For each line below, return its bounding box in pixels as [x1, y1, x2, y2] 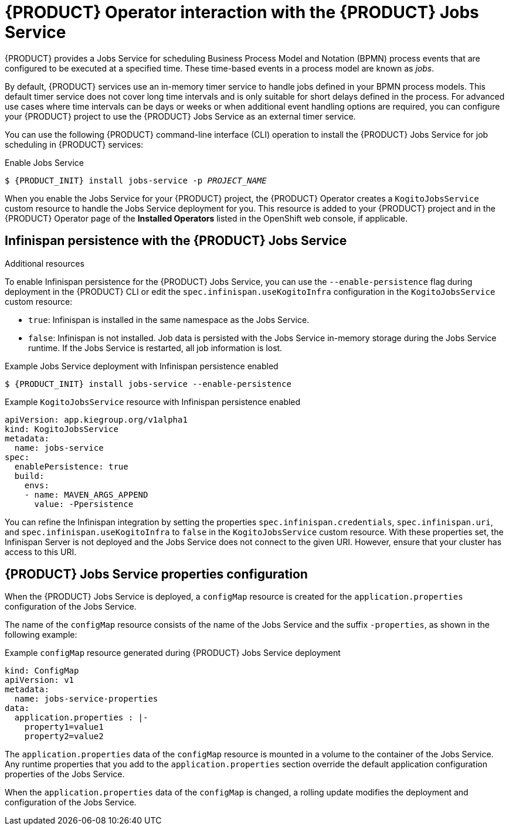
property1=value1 [24, 722, 104, 732]
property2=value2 [24, 732, 104, 741]
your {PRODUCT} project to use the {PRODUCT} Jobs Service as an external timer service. [5, 111, 356, 121]
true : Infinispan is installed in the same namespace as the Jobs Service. [28, 314, 310, 325]
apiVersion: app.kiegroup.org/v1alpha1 [5, 414, 188, 424]
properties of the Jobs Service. [5, 769, 125, 780]
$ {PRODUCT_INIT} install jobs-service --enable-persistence [5, 379, 291, 389]
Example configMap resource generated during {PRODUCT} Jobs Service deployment [5, 648, 341, 658]
